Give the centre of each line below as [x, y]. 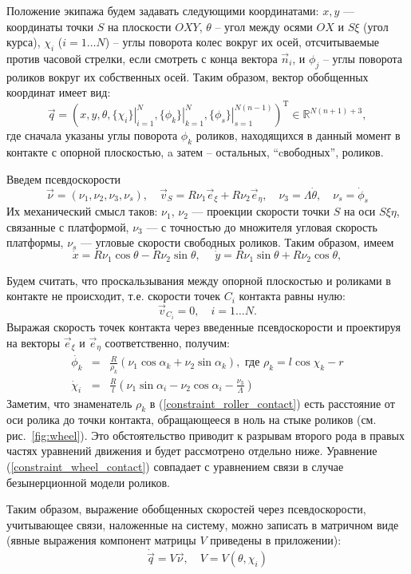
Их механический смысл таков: [82, 211]
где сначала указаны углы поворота [92, 135]
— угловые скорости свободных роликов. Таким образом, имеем [237, 242]
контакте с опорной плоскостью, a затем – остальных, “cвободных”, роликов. [195, 152]
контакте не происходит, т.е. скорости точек [113, 296]
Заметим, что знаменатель [69, 403]
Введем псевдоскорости [64, 178]
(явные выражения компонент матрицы [101, 540]
